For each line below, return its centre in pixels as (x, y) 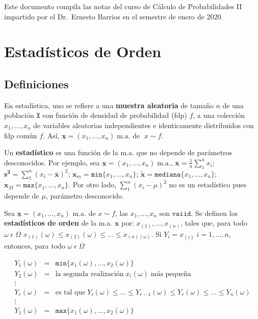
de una (233, 105)
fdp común (21, 135)
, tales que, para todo (214, 223)
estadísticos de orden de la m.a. (58, 223)
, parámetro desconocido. (85, 196)
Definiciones (36, 83)
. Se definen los (214, 213)
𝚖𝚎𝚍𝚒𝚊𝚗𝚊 (168, 174)
